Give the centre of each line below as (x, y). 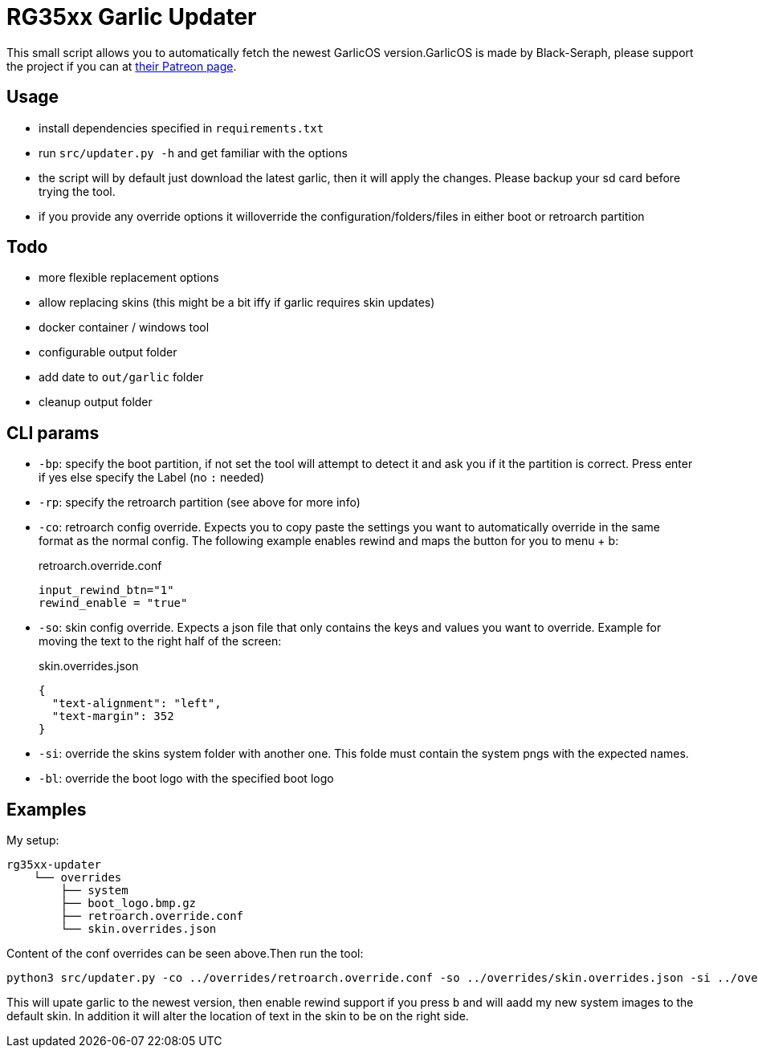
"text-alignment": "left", (137, 704)
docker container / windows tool (124, 328)
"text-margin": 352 (113, 716)
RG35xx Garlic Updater (132, 17)
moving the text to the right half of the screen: (160, 641)
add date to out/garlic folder (121, 377)
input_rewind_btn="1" (106, 590)
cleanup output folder (96, 402)
